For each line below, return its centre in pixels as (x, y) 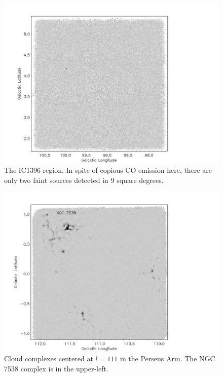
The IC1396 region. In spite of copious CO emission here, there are (108, 170)
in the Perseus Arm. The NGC (168, 359)
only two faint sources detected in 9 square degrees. (84, 180)
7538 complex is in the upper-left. (56, 368)
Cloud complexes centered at (49, 359)
